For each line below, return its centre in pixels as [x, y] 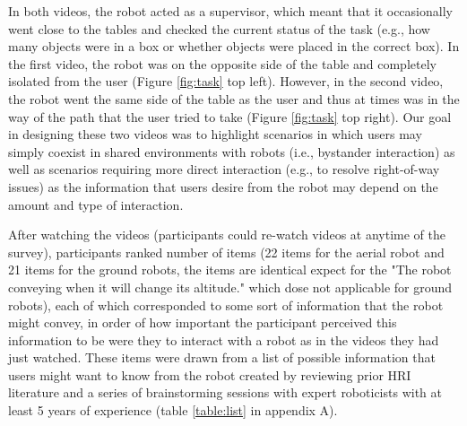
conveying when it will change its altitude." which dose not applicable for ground [230, 287]
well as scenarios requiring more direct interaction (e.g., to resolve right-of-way [224, 169]
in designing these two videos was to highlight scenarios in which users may [215, 134]
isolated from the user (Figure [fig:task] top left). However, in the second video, [226, 81]
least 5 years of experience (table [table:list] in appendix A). [173, 410]
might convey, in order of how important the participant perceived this [203, 322]
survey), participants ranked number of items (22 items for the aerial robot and [226, 252]
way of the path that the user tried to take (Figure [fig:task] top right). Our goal [230, 116]
